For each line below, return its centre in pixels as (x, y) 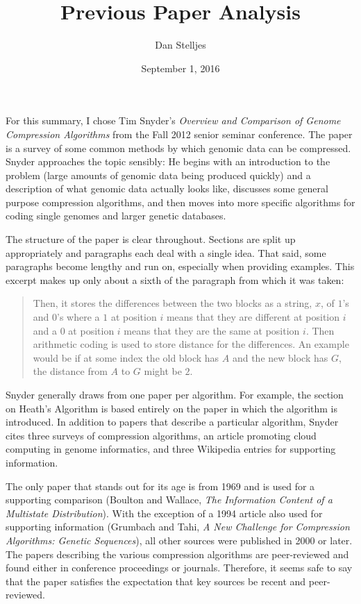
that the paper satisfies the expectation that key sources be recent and (156, 581)
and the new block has (280, 357)
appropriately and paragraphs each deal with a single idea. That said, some (166, 252)
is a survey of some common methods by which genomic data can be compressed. (178, 148)
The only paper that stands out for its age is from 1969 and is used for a (160, 486)
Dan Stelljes (180, 45)
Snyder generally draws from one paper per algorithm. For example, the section (175, 394)
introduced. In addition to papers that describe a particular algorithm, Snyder (172, 422)
